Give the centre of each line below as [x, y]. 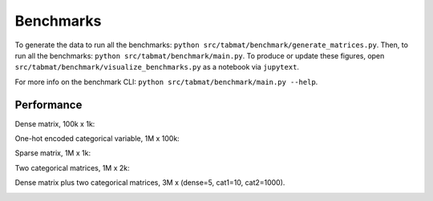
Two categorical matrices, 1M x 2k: [72, 167]
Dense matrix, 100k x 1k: [55, 123]
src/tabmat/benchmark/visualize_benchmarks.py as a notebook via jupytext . [157, 67]
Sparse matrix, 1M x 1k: [53, 153]
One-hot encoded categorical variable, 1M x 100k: [97, 139]
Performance [49, 105]
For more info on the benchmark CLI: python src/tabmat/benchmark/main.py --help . [166, 82]
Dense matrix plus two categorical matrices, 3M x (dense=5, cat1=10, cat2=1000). [150, 183]
